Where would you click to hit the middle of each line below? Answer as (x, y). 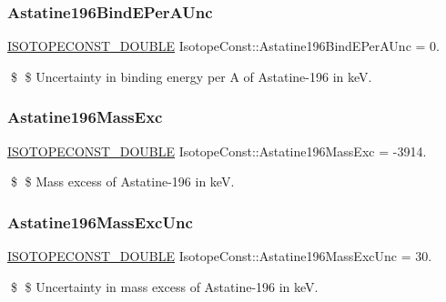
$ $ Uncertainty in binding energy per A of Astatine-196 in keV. (191, 76)
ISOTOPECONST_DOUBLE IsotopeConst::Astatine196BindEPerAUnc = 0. (223, 46)
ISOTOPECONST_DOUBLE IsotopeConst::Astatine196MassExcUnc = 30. (220, 256)
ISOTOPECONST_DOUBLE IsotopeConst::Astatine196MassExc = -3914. (217, 151)
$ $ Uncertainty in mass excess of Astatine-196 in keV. (164, 286)
